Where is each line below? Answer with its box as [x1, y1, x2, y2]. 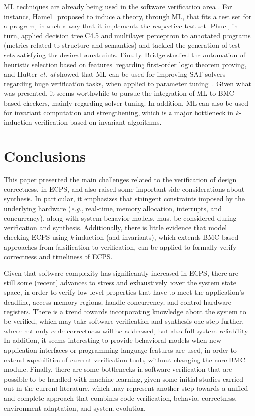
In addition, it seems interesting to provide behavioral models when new [4, 335, 222, 345]
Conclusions [4, 145, 86, 166]
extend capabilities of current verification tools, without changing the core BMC [4, 354, 245, 364]
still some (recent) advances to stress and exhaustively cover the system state [4, 277, 236, 287]
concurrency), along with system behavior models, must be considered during [4, 213, 237, 223]
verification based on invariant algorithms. [34, 117, 162, 127]
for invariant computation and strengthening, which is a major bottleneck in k [4, 107, 239, 117]
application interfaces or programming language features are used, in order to [4, 344, 237, 355]
